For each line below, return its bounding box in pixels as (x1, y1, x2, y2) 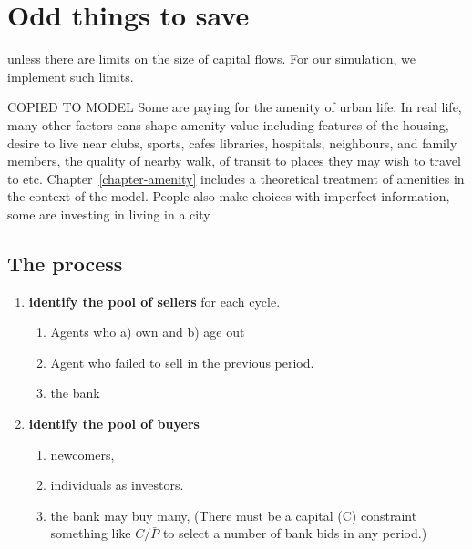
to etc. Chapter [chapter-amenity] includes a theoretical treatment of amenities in (7, 168, 465, 188)
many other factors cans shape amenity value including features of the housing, (7, 115, 449, 134)
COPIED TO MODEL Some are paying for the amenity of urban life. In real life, (7, 97, 462, 117)
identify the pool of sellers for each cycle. (28, 291, 281, 310)
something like (50, 524, 131, 543)
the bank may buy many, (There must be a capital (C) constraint (50, 505, 417, 524)
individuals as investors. (50, 475, 184, 494)
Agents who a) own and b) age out (50, 322, 245, 341)
